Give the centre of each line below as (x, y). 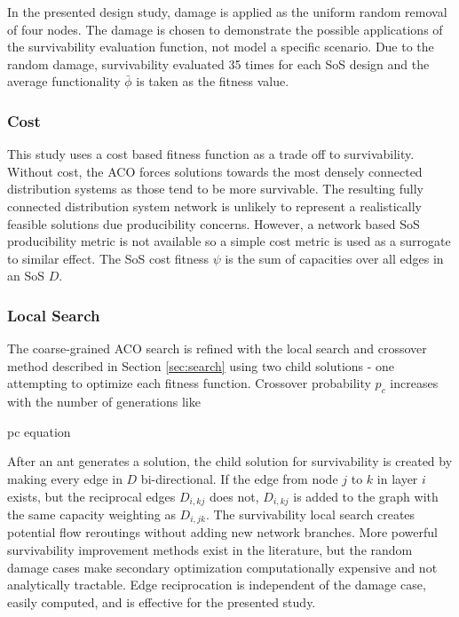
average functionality (64, 81)
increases (414, 383)
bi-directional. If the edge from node (239, 478)
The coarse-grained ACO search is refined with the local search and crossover (217, 348)
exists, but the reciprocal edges (91, 496)
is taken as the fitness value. (213, 81)
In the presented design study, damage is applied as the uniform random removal (227, 12)
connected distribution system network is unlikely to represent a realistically (214, 206)
